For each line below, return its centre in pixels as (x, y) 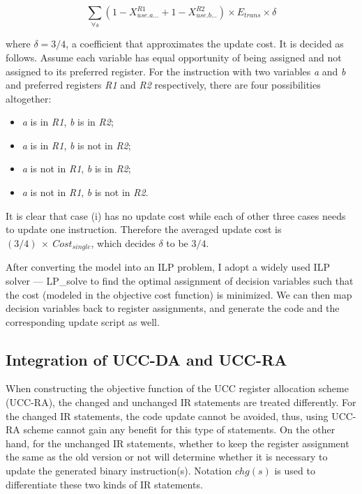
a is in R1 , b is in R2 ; (68, 122)
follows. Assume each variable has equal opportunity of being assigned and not (174, 57)
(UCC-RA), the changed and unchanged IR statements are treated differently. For (181, 402)
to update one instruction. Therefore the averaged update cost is (144, 229)
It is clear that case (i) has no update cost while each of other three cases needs (176, 215)
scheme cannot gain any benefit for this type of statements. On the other (179, 429)
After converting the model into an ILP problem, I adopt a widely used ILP (168, 267)
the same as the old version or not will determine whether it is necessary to (167, 457)
